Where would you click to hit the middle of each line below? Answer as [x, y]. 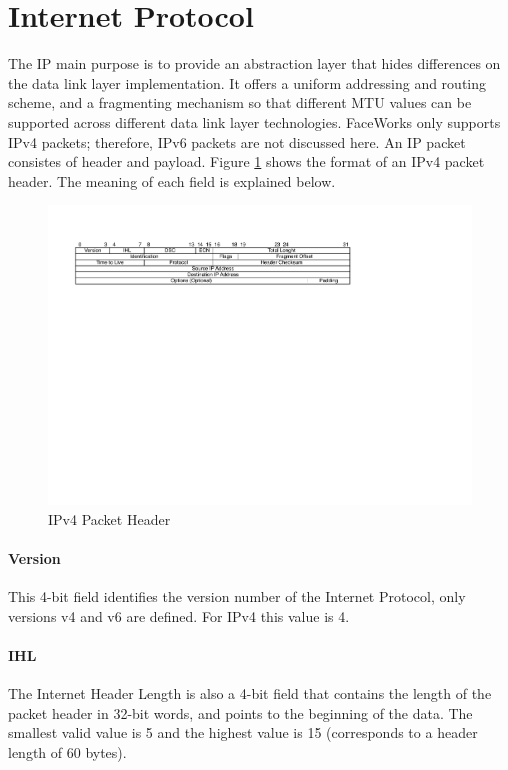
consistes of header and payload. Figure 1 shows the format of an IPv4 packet [246, 161]
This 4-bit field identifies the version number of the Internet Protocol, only [237, 595]
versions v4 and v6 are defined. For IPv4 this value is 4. [179, 615]
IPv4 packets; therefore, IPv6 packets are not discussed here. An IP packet [237, 141]
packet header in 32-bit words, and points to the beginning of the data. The [240, 712]
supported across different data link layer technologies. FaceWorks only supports [254, 121]
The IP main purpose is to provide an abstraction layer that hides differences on [254, 63]
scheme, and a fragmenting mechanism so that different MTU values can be [240, 102]
